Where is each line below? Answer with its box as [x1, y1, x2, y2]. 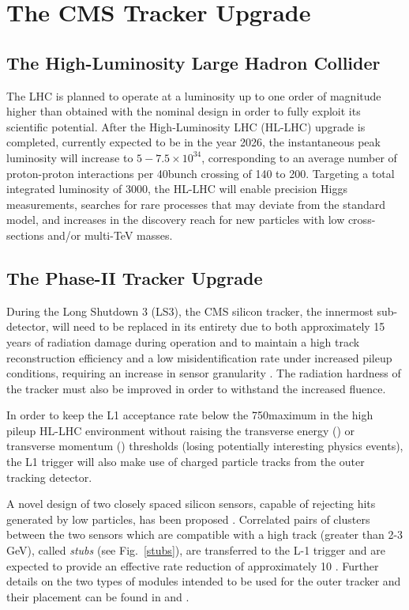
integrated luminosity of [6, 180, 122, 197]
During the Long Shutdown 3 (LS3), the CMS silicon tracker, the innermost [6, 302, 373, 319]
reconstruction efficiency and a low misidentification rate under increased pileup [6, 349, 392, 366]
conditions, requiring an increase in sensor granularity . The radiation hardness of [6, 365, 401, 381]
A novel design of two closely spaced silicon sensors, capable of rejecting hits [6, 495, 376, 512]
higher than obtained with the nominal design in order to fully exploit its [6, 103, 361, 119]
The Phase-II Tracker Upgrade [6, 265, 263, 290]
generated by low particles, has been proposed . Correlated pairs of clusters [6, 510, 370, 527]
